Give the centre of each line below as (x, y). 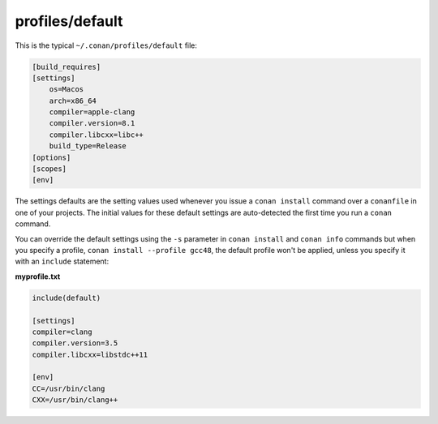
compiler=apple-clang (92, 112)
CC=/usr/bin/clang (69, 388)
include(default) (67, 298)
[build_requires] (67, 66)
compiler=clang (62, 332)
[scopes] (49, 169)
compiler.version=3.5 (75, 343)
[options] (52, 157)
